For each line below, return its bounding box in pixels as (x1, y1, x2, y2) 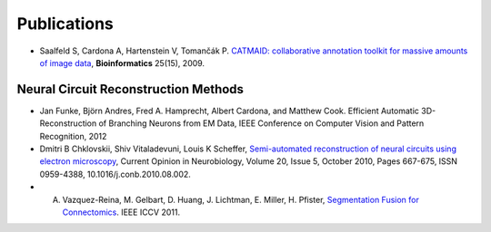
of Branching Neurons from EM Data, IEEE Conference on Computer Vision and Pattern (98, 118, 425, 129)
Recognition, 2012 (39, 130, 107, 141)
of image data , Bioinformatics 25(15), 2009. (39, 57, 205, 68)
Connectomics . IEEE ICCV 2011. (62, 207, 181, 217)
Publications (16, 14, 114, 34)
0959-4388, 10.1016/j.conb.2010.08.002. (39, 169, 191, 179)
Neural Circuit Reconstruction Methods (16, 82, 245, 97)
